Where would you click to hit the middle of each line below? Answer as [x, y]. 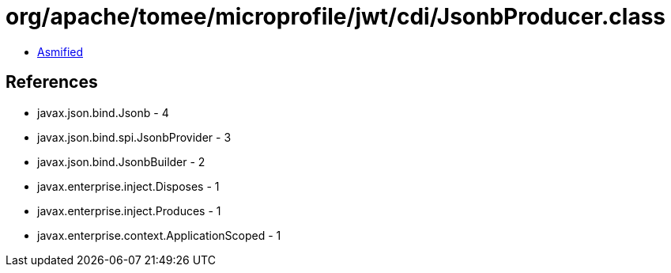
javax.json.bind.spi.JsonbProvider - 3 [134, 137]
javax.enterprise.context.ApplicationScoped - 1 [159, 235]
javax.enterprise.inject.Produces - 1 [129, 210]
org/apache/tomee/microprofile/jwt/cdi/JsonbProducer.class [336, 17]
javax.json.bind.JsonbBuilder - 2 [121, 161]
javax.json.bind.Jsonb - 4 [103, 112]
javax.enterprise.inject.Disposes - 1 [128, 186]
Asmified [60, 51]
